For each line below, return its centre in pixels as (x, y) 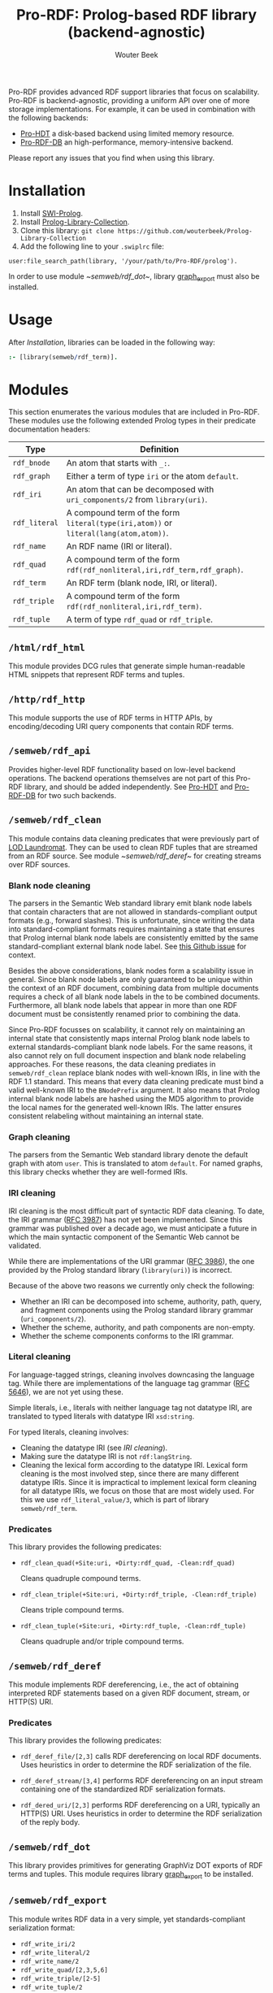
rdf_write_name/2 (50, 1961)
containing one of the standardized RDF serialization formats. (123, 1789)
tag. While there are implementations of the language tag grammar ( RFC (129, 1383)
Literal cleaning (40, 1357)
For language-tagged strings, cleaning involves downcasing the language (132, 1374)
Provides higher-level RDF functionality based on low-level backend (122, 769)
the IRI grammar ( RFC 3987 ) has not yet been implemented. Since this (126, 1219)
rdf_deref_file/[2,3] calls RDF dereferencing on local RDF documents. (141, 1756)
